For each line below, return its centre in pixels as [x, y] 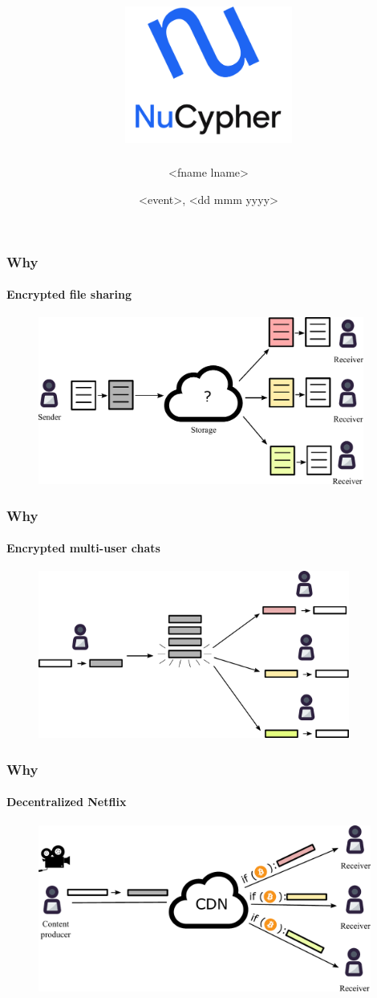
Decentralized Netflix [67, 802]
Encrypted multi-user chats [83, 548]
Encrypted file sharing [69, 294]
